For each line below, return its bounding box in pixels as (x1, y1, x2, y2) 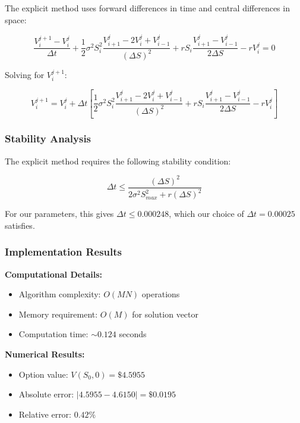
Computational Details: (5, 268, 103, 280)
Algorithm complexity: (18, 288, 101, 300)
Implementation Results (5, 244, 122, 259)
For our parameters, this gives (5, 207, 114, 220)
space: (5, 13, 27, 26)
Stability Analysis (5, 131, 91, 146)
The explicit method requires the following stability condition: (5, 154, 231, 167)
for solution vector (132, 307, 199, 320)
